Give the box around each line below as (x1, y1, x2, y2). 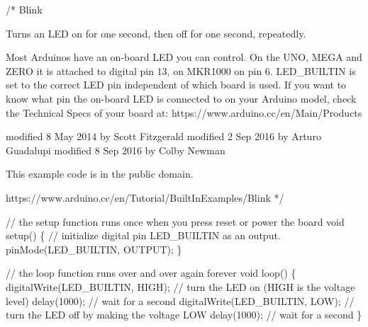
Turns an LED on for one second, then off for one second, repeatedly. (6, 25, 306, 40)
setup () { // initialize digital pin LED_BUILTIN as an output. (6, 228, 281, 243)
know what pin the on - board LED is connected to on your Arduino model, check (6, 91, 357, 105)
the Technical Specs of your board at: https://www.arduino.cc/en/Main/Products (6, 105, 362, 120)
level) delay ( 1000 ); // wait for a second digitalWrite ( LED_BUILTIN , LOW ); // (6, 293, 355, 308)
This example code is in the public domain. (6, 166, 194, 181)
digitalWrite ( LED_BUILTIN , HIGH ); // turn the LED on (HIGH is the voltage (6, 279, 355, 294)
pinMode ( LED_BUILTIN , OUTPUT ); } (6, 241, 182, 256)
